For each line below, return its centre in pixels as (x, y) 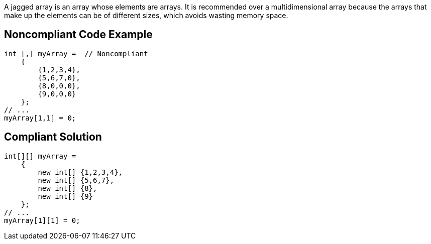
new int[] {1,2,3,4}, (80, 172)
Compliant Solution (53, 137)
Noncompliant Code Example (78, 35)
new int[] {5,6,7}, (76, 180)
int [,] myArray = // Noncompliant (76, 53)
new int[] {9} (66, 196)
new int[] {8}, (68, 188)
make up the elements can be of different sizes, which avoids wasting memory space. (146, 15)
